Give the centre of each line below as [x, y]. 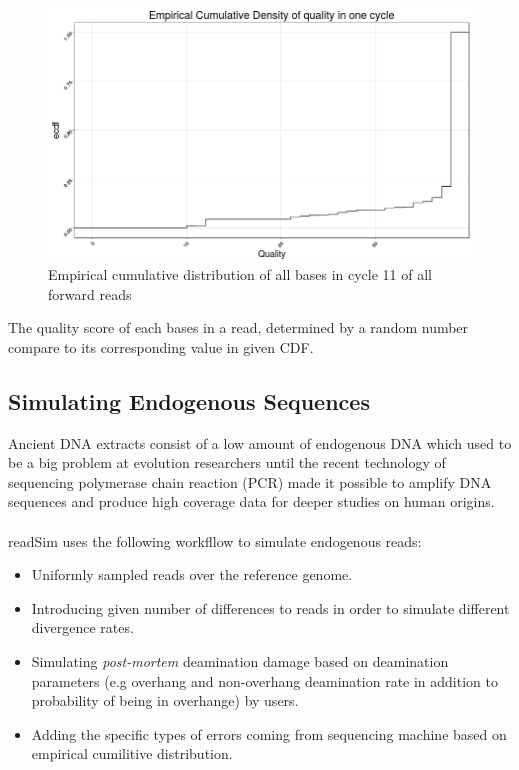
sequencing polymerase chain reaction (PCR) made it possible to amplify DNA [250, 481]
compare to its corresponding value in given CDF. [161, 346]
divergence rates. [82, 627]
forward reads [90, 293]
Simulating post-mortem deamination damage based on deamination [240, 661]
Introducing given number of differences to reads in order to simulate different [270, 607]
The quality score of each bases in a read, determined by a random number [238, 327]
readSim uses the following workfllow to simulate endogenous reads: [215, 540]
